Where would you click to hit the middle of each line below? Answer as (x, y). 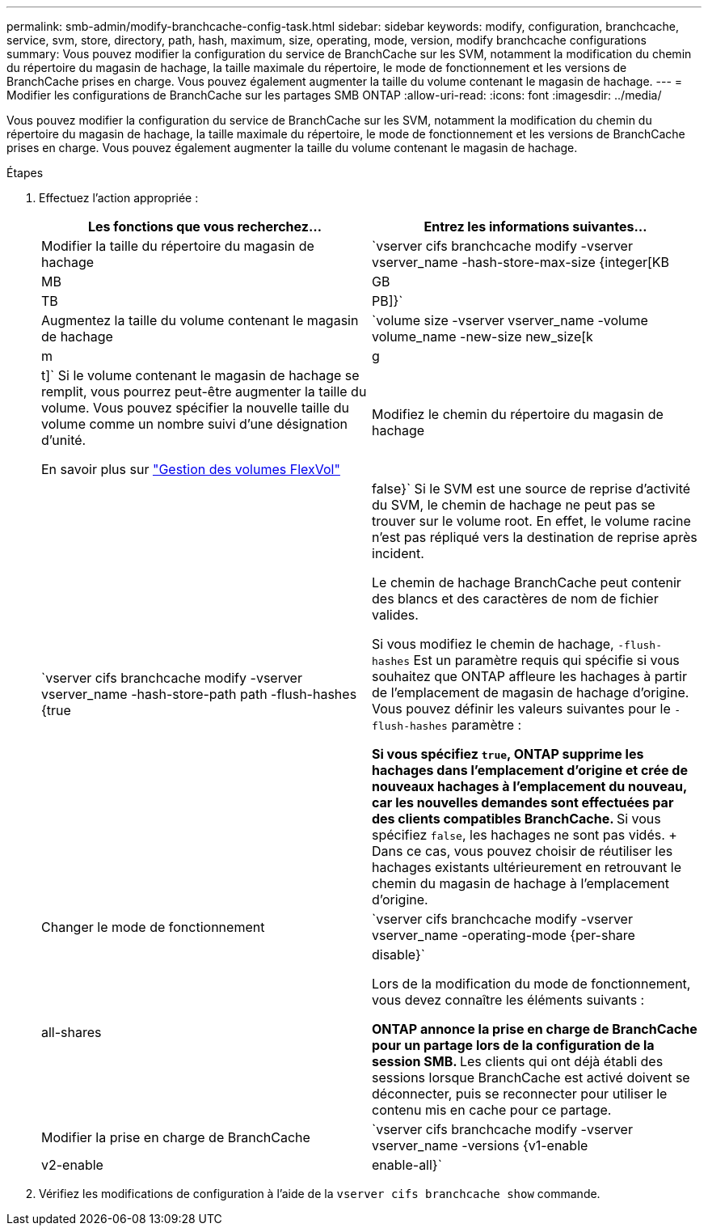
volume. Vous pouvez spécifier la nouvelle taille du (195, 408)
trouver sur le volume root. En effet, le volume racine (531, 521)
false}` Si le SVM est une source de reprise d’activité (531, 489)
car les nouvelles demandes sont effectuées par (523, 802)
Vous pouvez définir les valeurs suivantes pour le (521, 709)
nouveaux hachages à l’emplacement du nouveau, (529, 786)
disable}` (398, 955)
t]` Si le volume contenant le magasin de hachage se (200, 375)
